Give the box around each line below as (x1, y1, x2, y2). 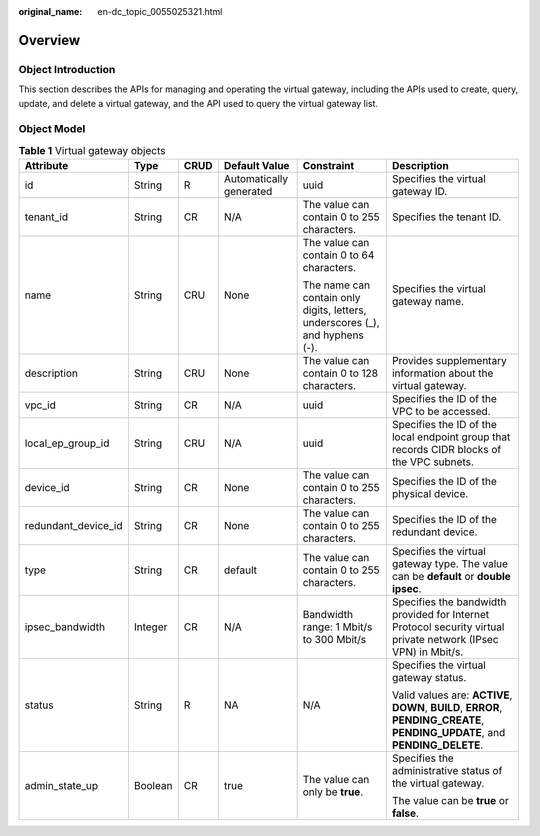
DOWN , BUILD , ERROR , (391, 701, 503, 715)
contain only (302, 291, 361, 305)
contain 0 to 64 (302, 248, 375, 262)
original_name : (18, 6, 83, 17)
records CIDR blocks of (391, 443, 502, 457)
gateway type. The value (391, 557, 509, 571)
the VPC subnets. (391, 455, 475, 469)
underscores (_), (302, 316, 380, 330)
